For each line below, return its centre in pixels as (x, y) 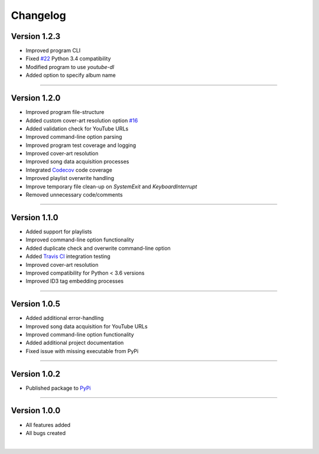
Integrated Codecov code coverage (69, 170)
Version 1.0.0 (36, 411)
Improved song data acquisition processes (77, 162)
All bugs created (46, 433)
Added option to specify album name (71, 75)
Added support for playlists (59, 231)
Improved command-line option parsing (74, 137)
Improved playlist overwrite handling (70, 178)
